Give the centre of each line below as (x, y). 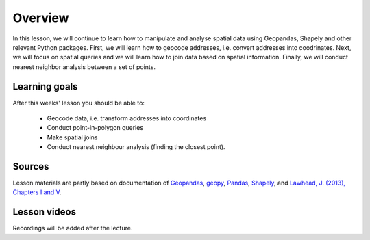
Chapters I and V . (37, 192)
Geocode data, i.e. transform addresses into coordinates (127, 118)
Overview (41, 18)
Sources (31, 166)
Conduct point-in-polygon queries (95, 128)
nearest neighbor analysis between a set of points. (84, 67)
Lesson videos (45, 212)
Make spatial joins (72, 137)
